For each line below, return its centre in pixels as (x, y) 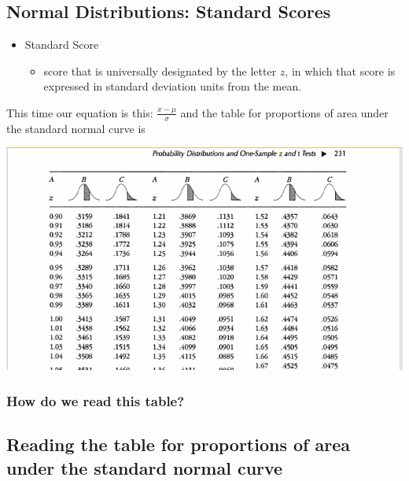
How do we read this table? (96, 400)
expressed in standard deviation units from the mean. (173, 86)
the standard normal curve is (76, 128)
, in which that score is (340, 70)
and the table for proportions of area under (284, 112)
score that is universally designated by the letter (160, 70)
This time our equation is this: (80, 112)
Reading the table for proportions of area (179, 444)
